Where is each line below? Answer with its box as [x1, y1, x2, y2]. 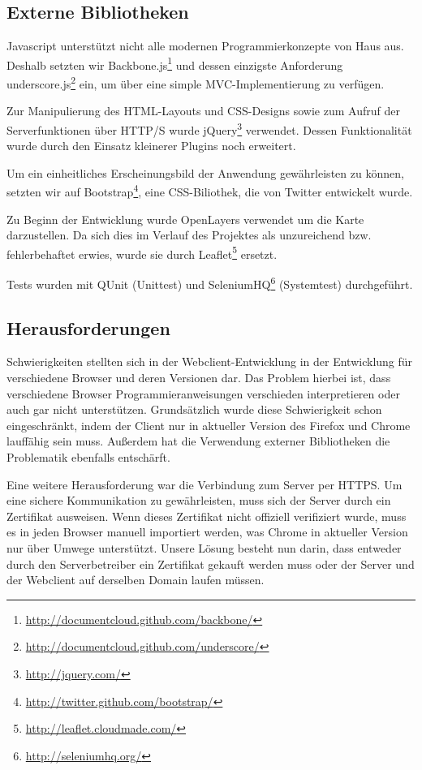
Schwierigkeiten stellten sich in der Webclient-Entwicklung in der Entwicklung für [6, 353, 413, 370]
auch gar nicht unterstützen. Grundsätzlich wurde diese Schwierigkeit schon [6, 401, 382, 418]
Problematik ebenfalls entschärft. [6, 449, 170, 466]
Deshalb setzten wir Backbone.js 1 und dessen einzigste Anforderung [6, 54, 343, 73]
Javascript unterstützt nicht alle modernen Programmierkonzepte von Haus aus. [6, 37, 404, 54]
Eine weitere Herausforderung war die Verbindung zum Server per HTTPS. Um [6, 475, 403, 493]
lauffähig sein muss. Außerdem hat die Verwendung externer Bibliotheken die [6, 432, 390, 450]
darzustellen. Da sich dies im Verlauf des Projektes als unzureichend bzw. [6, 226, 372, 243]
